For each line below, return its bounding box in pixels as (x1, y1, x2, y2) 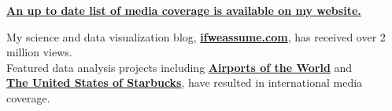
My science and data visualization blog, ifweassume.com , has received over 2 (6, 28, 386, 45)
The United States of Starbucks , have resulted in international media (6, 74, 363, 91)
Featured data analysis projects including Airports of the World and (6, 59, 353, 75)
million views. (6, 44, 72, 60)
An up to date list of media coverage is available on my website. (6, 2, 361, 18)
